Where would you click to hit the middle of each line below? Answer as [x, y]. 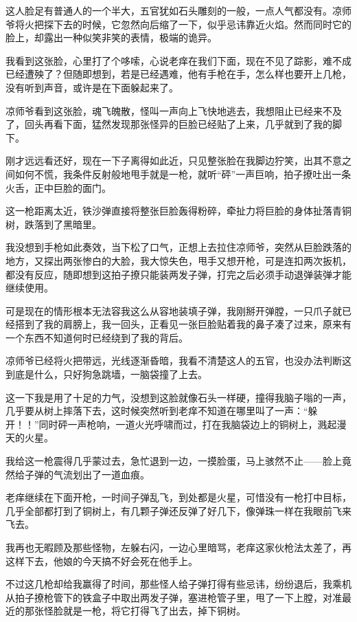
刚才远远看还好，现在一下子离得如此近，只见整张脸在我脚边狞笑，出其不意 [174, 160]
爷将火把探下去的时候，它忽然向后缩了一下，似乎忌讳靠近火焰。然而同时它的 [178, 24]
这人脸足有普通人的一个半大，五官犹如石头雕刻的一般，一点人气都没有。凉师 [178, 10]
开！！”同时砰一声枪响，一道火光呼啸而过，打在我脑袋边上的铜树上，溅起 [171, 424]
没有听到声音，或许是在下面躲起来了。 [92, 87]
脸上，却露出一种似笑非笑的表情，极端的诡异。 [111, 37]
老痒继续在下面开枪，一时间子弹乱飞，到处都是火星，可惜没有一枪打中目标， [178, 497]
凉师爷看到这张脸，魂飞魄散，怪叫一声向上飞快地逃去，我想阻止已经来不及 [174, 110]
